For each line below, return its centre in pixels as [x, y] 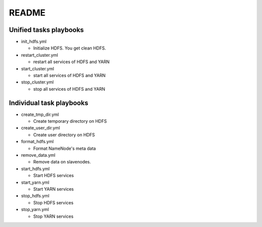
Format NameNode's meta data [65, 148]
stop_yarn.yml [35, 210]
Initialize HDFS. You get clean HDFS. [70, 48]
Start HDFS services [54, 176]
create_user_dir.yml [41, 128]
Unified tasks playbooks [47, 30]
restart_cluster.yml [40, 55]
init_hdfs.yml [34, 42]
